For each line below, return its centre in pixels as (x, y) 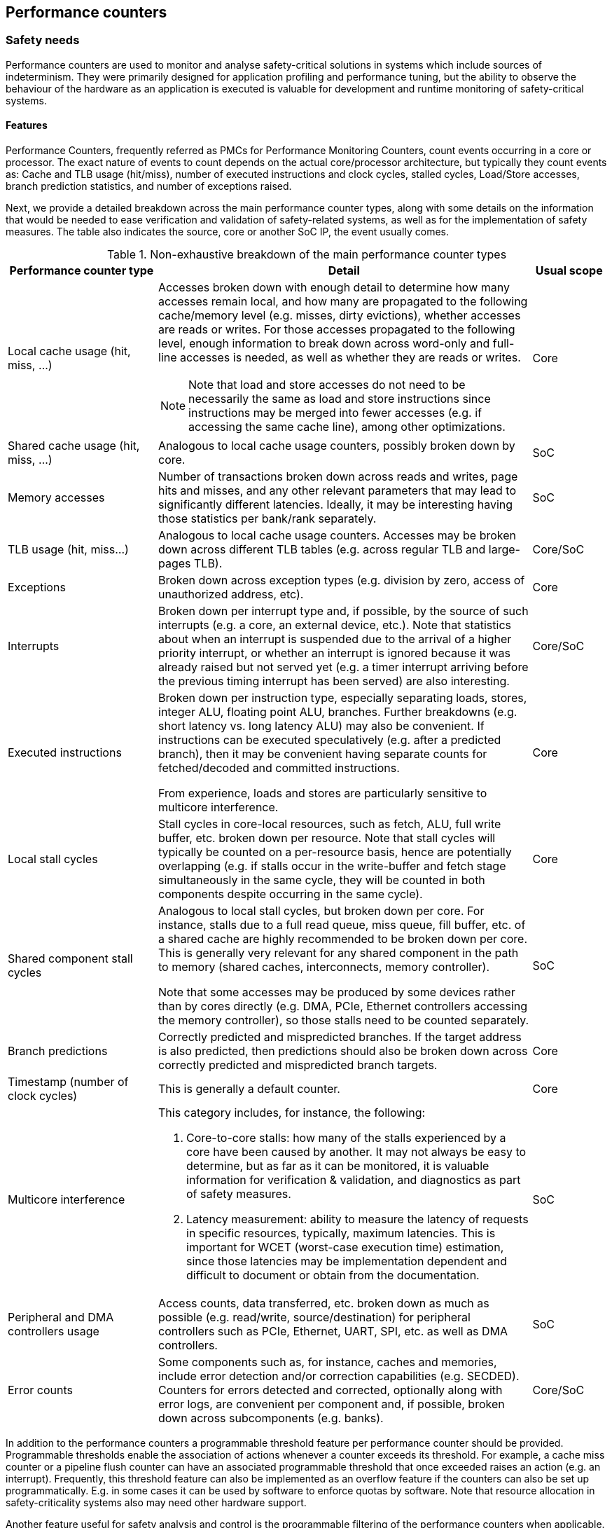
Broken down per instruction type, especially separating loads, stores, (343, 698)
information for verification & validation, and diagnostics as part (354, 1180)
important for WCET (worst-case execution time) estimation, (345, 1247)
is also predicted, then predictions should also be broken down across (343, 1051)
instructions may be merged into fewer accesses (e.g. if (335, 413)
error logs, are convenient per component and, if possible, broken (332, 1404)
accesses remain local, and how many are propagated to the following (343, 302)
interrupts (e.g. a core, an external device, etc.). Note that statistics (335, 625)
